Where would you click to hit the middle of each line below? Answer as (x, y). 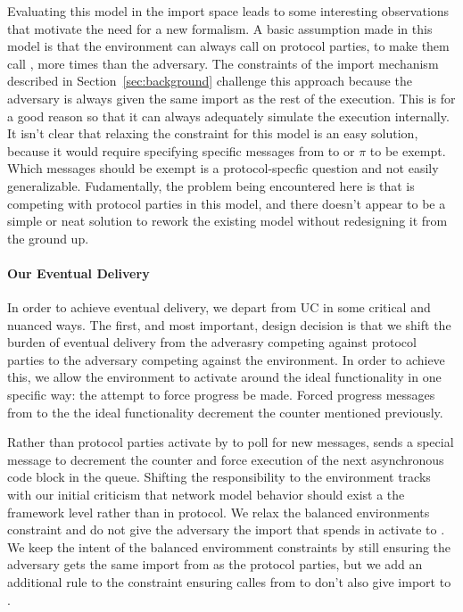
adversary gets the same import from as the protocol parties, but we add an (215, 564)
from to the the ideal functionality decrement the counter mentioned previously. (225, 412)
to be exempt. (408, 150)
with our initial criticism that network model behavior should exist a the (206, 495)
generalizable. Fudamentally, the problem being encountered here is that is (211, 185)
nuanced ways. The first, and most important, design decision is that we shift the (229, 324)
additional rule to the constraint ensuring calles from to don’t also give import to (229, 582)
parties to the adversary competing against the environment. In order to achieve (226, 359)
